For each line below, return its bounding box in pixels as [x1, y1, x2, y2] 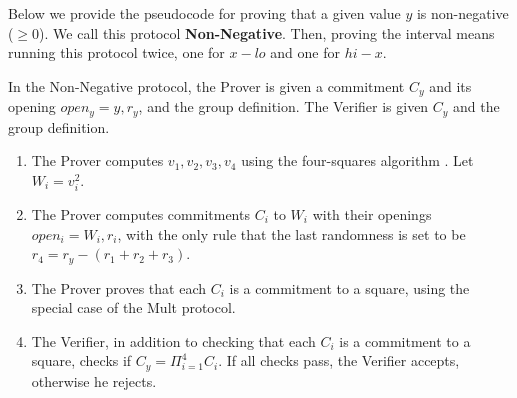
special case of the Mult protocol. [31, 297, 236, 318]
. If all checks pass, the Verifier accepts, [218, 350, 460, 371]
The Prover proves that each [31, 277, 206, 298]
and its [429, 75, 472, 96]
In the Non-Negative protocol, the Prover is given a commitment [8, 75, 405, 96]
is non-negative [416, 3, 509, 23]
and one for [270, 42, 340, 63]
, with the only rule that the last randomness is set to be [117, 223, 466, 244]
